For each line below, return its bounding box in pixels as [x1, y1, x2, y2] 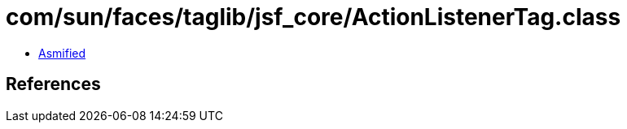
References [6, 74, 101, 95]
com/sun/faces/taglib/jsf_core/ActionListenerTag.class [6, 3, 621, 31]
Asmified [38, 45, 86, 60]
